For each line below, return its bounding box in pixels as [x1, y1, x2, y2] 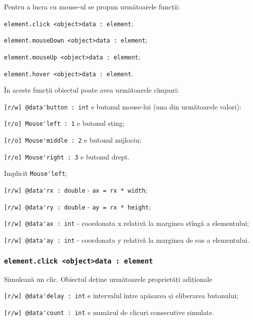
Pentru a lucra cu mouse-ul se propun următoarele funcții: [4, 1, 180, 11]
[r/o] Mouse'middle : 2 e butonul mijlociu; [4, 135, 141, 145]
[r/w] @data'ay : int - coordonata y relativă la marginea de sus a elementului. [4, 235, 250, 245]
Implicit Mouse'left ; [4, 168, 67, 178]
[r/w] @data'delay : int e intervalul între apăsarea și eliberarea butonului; [4, 290, 239, 301]
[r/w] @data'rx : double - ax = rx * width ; [4, 185, 147, 195]
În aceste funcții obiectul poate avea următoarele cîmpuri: [4, 85, 179, 95]
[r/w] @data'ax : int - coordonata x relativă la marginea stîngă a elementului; [4, 218, 249, 228]
